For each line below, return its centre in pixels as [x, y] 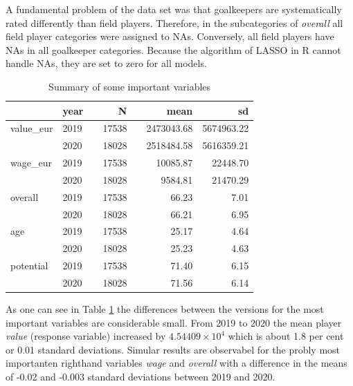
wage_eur [31, 163]
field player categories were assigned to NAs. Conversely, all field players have [170, 36]
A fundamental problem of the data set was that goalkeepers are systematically [174, 9]
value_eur [32, 128]
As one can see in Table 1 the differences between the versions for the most [165, 309]
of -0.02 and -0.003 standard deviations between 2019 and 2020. [141, 377]
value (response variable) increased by [86, 336]
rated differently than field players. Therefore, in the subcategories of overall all [174, 22]
